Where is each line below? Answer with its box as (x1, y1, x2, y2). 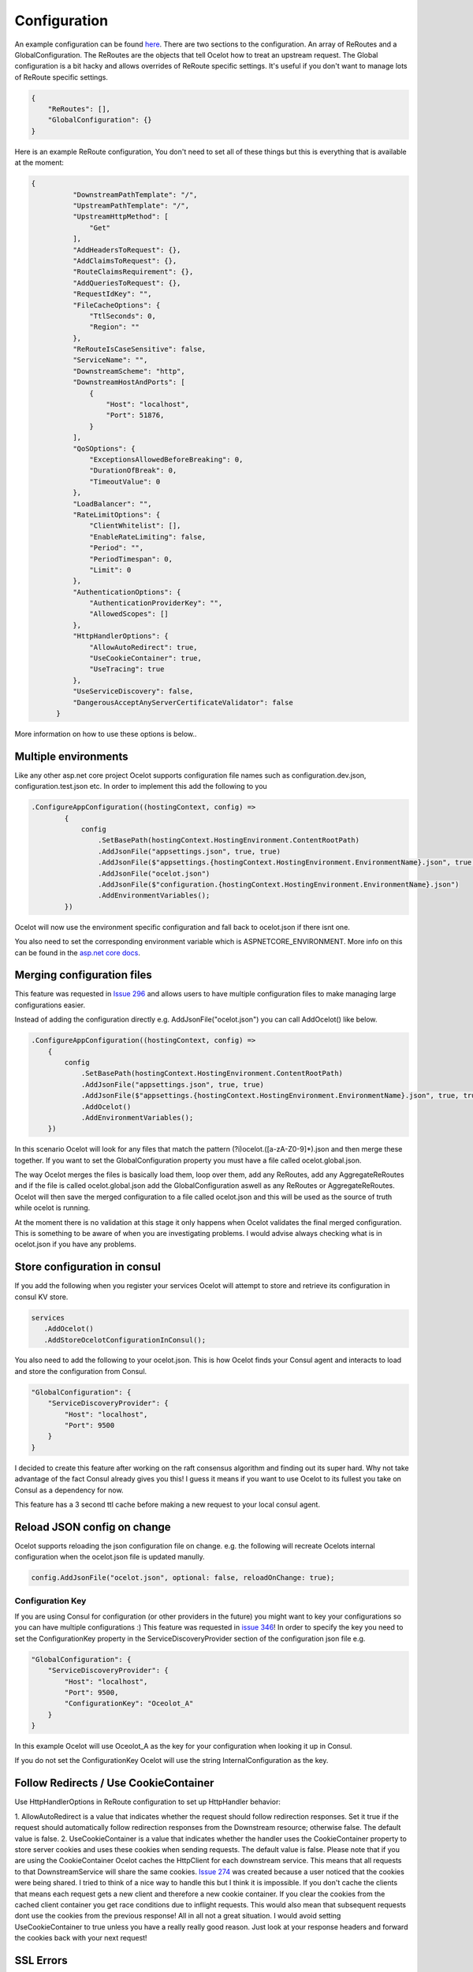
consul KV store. (14, 1292, 69, 1302)
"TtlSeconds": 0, (89, 312, 157, 320)
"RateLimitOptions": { (72, 510, 161, 519)
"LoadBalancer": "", (72, 499, 153, 508)
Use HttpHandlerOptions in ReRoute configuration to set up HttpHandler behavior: (14, 1797, 281, 1806)
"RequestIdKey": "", (72, 289, 153, 299)
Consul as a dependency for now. (14, 1485, 124, 1495)
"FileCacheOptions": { (72, 301, 161, 309)
